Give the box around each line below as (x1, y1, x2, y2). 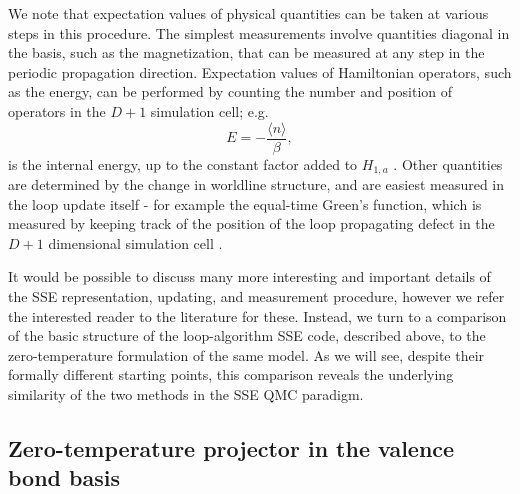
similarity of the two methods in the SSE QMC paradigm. (8, 384, 364, 405)
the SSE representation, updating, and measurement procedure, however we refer (8, 286, 505, 307)
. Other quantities (393, 153, 503, 174)
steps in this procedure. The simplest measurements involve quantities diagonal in (8, 22, 510, 43)
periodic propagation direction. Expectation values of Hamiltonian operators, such (8, 61, 512, 82)
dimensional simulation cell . (48, 232, 223, 253)
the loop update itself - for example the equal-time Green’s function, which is (8, 193, 482, 214)
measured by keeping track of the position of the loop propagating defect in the (8, 213, 495, 234)
